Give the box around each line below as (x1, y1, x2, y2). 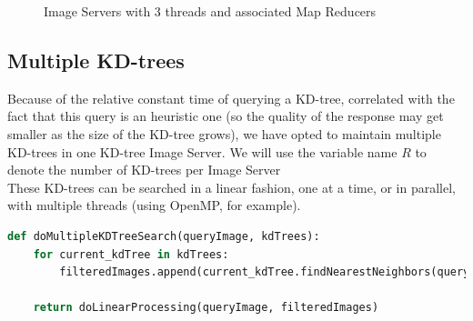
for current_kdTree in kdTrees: (33, 247, 229, 261)
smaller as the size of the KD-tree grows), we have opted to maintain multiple (7, 124, 441, 143)
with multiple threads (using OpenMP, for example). (7, 196, 301, 215)
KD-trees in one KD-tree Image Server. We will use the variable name (7, 142, 398, 161)
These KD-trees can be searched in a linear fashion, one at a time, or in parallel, (7, 177, 456, 196)
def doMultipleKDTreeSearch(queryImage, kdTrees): (7, 229, 320, 243)
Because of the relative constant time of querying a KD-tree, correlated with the (7, 88, 455, 107)
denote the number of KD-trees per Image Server (7, 160, 281, 179)
